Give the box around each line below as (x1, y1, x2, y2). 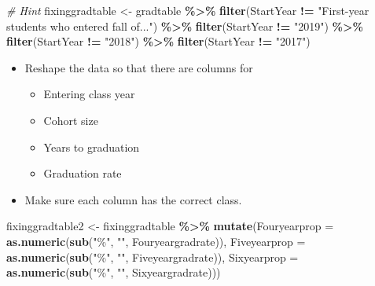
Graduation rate (43, 165, 122, 181)
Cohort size (43, 112, 98, 128)
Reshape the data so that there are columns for (24, 59, 253, 75)
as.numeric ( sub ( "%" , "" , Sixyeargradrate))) (6, 264, 221, 280)
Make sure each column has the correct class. (24, 191, 242, 207)
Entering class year (43, 86, 135, 102)
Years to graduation (43, 138, 140, 155)
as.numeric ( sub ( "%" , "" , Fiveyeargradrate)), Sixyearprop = (6, 248, 299, 265)
